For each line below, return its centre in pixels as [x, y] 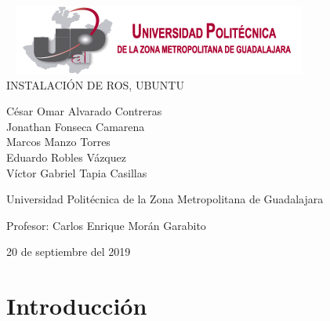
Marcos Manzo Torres [58, 142]
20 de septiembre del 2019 [69, 252]
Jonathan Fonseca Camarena [76, 126]
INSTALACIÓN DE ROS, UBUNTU [95, 84]
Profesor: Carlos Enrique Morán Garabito [106, 225]
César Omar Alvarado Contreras [84, 111]
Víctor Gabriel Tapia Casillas [77, 172]
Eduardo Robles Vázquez [66, 157]
